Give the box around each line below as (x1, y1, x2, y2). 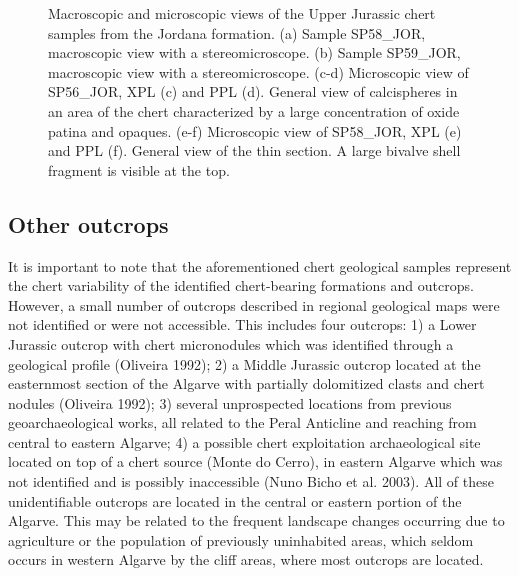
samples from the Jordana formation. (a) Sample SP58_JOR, (48, 22, 426, 43)
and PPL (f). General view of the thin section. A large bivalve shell (48, 140, 461, 161)
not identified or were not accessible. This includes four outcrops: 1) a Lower (8, 314, 477, 335)
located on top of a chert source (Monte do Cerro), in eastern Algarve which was (8, 451, 503, 472)
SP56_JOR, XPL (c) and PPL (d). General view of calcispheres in (48, 81, 458, 102)
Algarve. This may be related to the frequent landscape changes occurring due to (8, 510, 505, 531)
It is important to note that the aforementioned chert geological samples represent (8, 255, 512, 276)
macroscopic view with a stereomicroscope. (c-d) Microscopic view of (48, 61, 469, 82)
